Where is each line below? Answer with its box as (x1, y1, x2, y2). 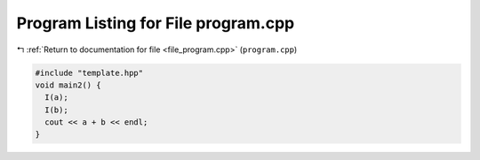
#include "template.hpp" (35, 67, 144, 78)
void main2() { (35, 80, 101, 90)
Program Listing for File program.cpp (16, 13, 295, 33)
